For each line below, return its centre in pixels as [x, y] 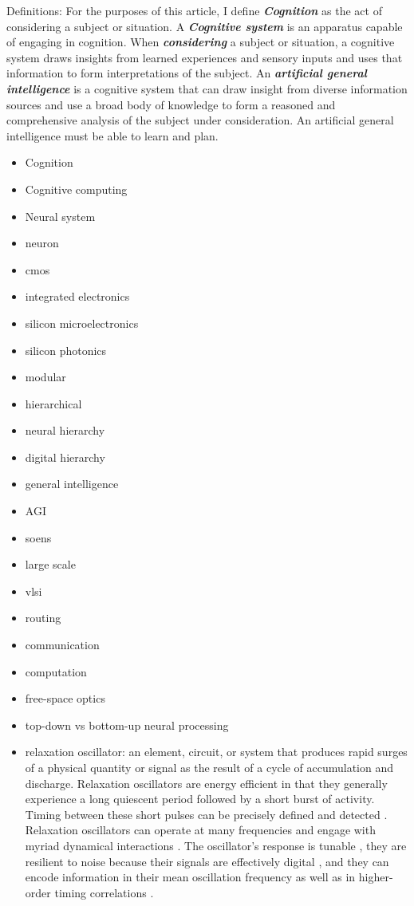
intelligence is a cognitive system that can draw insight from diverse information [207, 88]
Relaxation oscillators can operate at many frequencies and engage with [200, 830]
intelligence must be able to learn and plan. [112, 135]
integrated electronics [77, 296]
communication [62, 645]
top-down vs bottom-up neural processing [127, 725]
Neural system [60, 216]
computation [56, 671]
